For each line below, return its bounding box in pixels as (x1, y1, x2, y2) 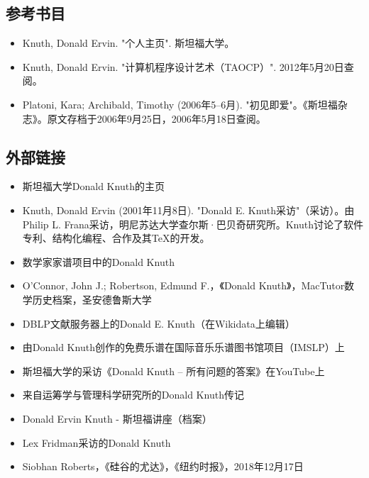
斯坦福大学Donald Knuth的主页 (22, 179, 165, 194)
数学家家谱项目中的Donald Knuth (22, 254, 175, 269)
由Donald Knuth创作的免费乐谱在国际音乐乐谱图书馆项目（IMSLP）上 (22, 340, 345, 355)
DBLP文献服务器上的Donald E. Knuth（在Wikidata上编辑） (22, 316, 295, 330)
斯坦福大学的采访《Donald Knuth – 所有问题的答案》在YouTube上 (22, 363, 325, 378)
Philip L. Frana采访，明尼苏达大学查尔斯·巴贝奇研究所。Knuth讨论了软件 (22, 216, 363, 231)
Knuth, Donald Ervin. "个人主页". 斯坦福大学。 (22, 35, 235, 50)
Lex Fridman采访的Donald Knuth (22, 435, 171, 450)
